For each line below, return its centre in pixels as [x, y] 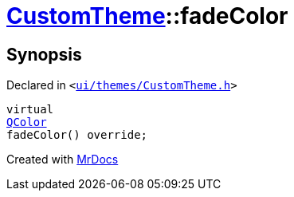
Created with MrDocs [63, 160]
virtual [30, 110]
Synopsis [44, 54]
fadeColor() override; [77, 135]
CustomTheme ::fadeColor [147, 16]
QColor [27, 122]
